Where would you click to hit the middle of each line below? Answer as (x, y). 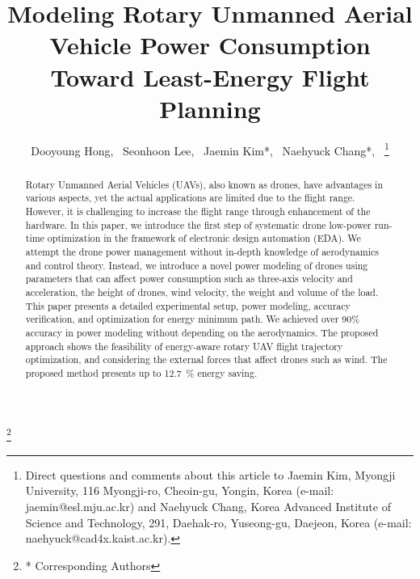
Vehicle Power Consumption (210, 45)
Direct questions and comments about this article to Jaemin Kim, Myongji (210, 474)
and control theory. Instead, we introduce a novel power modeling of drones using (197, 265)
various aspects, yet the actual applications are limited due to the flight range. (190, 198)
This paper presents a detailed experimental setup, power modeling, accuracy (188, 305)
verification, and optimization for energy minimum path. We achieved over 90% (193, 319)
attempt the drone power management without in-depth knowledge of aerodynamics (202, 252)
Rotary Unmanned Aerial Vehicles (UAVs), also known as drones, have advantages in (204, 184)
